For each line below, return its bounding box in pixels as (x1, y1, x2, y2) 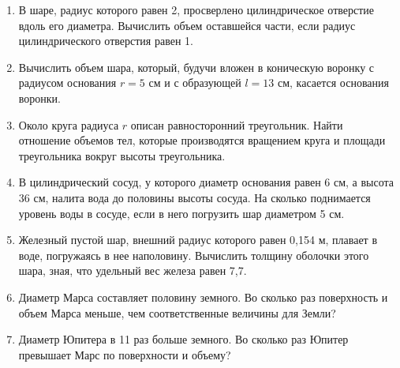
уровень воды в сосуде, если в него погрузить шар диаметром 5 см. (18, 205, 345, 221)
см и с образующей (148, 74, 241, 91)
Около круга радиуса (18, 116, 119, 133)
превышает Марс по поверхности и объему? (18, 346, 231, 362)
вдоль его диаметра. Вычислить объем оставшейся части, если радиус (18, 17, 356, 33)
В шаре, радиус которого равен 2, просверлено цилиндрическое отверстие (18, 2, 375, 17)
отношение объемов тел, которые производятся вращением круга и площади (18, 132, 386, 148)
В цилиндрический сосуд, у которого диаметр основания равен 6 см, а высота (18, 174, 394, 190)
